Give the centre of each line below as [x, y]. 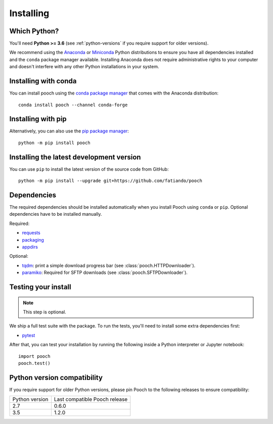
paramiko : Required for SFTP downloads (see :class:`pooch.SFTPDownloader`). [105, 272]
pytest [29, 335]
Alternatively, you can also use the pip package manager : [69, 131]
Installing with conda [43, 81]
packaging [33, 240]
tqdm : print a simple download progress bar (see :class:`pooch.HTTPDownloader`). [109, 265]
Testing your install [40, 287]
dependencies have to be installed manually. [56, 214]
